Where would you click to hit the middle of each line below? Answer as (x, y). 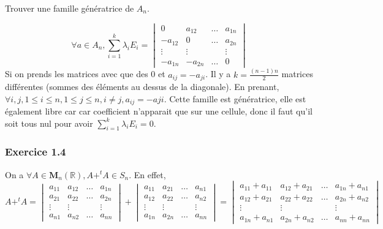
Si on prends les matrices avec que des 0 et (85, 74)
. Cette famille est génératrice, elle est (235, 98)
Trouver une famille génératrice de (70, 8)
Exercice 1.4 (36, 152)
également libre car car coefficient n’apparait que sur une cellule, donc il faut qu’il (159, 111)
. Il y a (218, 74)
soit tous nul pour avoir (49, 123)
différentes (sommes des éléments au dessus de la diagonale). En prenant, (142, 87)
